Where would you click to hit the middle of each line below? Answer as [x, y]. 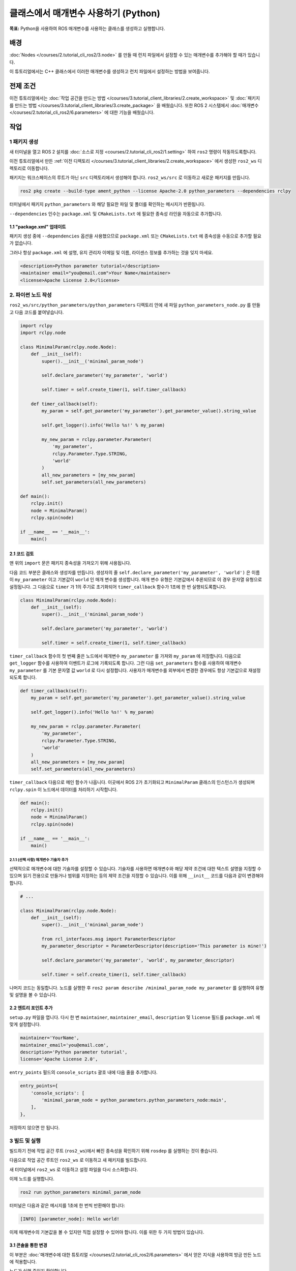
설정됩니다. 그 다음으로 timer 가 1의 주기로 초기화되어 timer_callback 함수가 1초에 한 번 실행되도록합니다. [118, 587]
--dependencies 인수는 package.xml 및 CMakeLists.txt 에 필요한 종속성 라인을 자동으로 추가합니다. [116, 214]
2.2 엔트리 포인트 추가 [31, 1008]
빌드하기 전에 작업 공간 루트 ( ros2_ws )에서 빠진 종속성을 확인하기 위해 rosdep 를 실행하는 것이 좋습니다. [114, 1151]
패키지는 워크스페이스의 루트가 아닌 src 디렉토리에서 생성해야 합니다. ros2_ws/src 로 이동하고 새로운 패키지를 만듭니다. [130, 177]
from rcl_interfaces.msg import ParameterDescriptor [109, 939]
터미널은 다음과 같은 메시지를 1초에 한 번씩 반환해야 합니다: [67, 1205]
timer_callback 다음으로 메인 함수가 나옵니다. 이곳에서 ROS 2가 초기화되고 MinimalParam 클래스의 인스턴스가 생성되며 [132, 782]
